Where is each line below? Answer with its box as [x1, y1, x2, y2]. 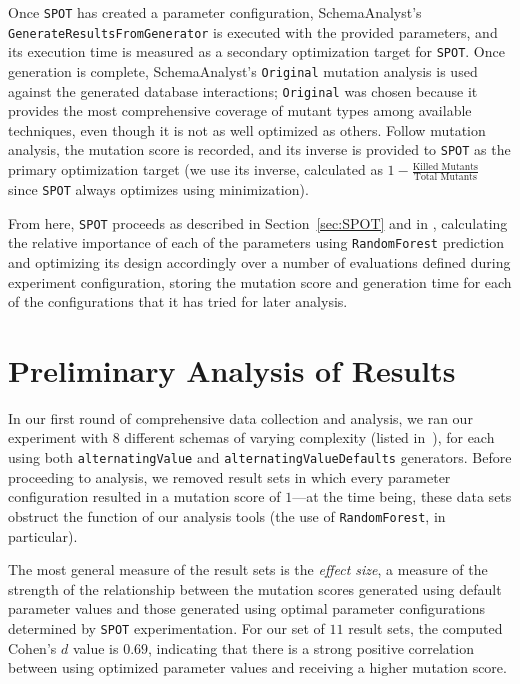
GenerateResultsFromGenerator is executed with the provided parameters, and [8, 21, 498, 42]
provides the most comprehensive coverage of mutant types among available [8, 100, 472, 121]
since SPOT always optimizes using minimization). [8, 178, 309, 199]
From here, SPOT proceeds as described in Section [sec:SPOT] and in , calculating [8, 212, 508, 233]
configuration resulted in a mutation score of [8, 486, 281, 507]
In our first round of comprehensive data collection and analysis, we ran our [8, 407, 473, 428]
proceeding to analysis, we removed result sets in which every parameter [8, 466, 451, 487]
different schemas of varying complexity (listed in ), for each [124, 427, 495, 448]
